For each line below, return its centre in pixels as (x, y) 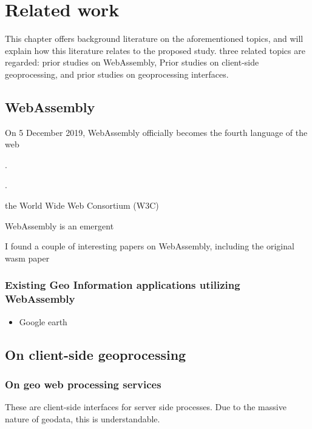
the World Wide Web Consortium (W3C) (82, 205)
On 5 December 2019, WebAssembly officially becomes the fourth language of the (156, 132)
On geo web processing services (83, 384)
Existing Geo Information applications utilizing (123, 285)
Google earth (43, 321)
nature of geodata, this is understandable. (83, 418)
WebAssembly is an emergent (59, 225)
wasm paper (27, 258)
